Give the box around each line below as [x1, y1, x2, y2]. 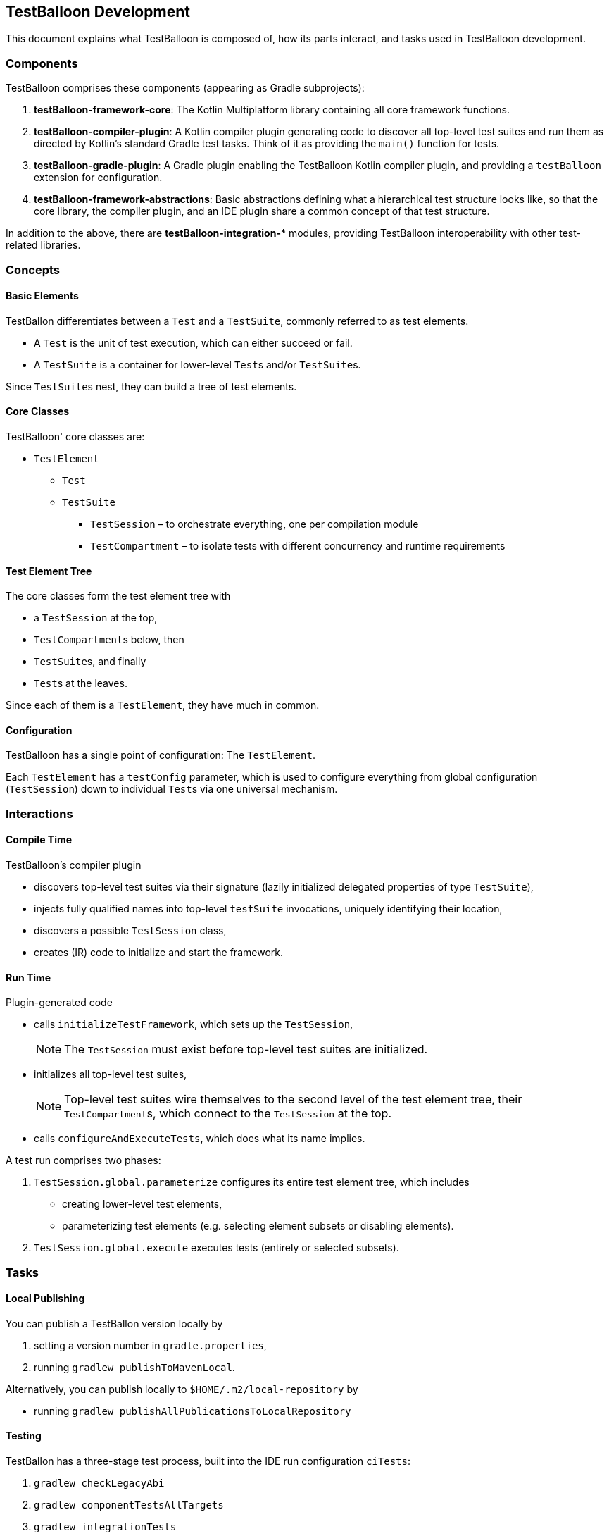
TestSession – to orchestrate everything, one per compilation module [90, 517, 419, 530]
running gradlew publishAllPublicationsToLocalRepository [34, 1404, 351, 1417]
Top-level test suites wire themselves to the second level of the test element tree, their [64, 1092, 522, 1107]
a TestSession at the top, [34, 612, 158, 624]
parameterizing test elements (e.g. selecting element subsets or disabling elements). [62, 1220, 454, 1232]
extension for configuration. [34, 171, 163, 184]
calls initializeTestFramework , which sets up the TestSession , [34, 1018, 353, 1031]
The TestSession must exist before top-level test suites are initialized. [64, 1042, 428, 1057]
